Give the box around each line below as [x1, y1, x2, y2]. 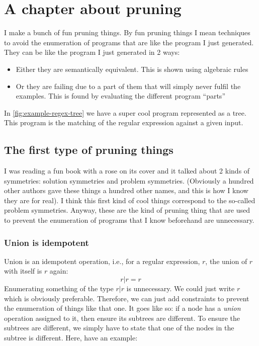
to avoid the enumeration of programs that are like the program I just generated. [4, 37, 254, 47]
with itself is [4, 266, 42, 276]
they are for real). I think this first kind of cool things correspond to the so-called [4, 195, 255, 205]
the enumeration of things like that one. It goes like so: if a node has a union [4, 303, 241, 313]
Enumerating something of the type [4, 283, 114, 294]
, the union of [205, 255, 247, 266]
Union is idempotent [4, 236, 89, 248]
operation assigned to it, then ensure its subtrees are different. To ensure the [4, 312, 240, 323]
